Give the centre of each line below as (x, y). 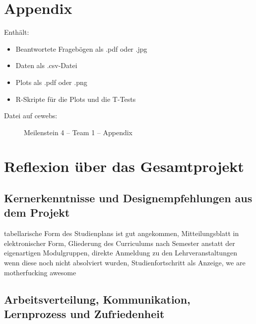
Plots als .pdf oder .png (51, 82)
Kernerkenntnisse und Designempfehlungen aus (128, 198)
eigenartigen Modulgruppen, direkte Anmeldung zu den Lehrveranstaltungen (121, 253)
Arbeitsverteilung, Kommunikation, (97, 299)
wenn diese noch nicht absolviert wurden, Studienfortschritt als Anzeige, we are (125, 263)
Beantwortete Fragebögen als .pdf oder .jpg (81, 48)
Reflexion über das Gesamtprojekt (124, 166)
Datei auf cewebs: (31, 116)
